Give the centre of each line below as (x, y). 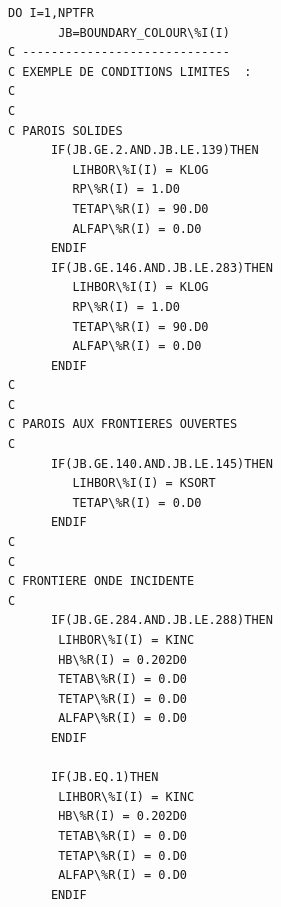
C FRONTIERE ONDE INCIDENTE (101, 581)
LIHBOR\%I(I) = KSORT (144, 483)
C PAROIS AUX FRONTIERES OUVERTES (123, 424)
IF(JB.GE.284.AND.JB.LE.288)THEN (161, 620)
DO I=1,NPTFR (51, 13)
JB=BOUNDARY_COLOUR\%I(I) (144, 32)
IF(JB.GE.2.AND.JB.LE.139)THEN (154, 150)
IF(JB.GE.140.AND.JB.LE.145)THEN (161, 463)
